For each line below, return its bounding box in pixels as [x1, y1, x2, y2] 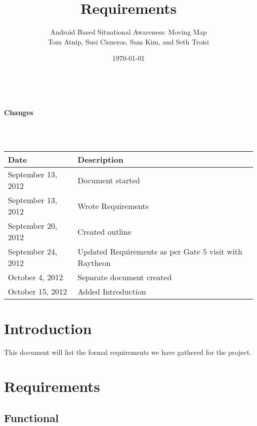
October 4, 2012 [8, 271, 63, 283]
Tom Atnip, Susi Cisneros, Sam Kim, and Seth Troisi [48, 36, 209, 46]
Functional [4, 410, 59, 425]
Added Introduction [78, 286, 146, 298]
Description [78, 154, 124, 166]
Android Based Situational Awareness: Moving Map [50, 27, 207, 37]
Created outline [78, 225, 131, 237]
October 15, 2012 [8, 286, 67, 298]
